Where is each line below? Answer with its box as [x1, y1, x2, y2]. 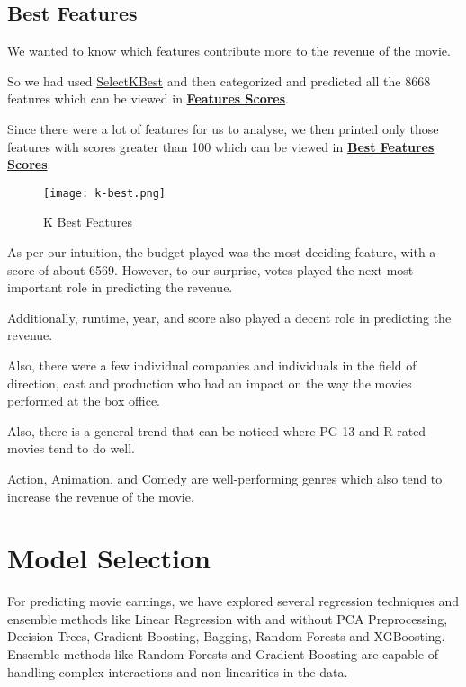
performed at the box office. [7, 391, 161, 410]
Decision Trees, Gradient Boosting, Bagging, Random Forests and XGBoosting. [7, 627, 445, 646]
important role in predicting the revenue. [7, 278, 233, 297]
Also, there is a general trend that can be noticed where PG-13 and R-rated [7, 421, 426, 440]
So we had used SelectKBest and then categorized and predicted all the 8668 [7, 71, 431, 90]
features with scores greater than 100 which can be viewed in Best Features [7, 137, 435, 156]
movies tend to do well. [7, 439, 136, 458]
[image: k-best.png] [43, 186, 166, 200]
